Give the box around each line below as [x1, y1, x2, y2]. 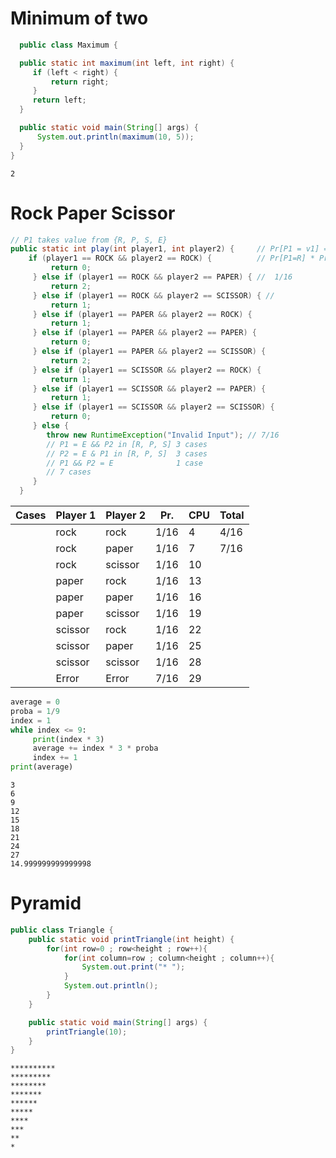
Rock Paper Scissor [10, 202, 176, 224]
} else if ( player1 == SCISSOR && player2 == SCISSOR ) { [32, 402, 275, 412]
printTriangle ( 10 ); [46, 1027, 128, 1037]
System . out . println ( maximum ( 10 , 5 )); [36, 132, 195, 142]
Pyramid [10, 892, 82, 915]
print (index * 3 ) [32, 734, 105, 744]
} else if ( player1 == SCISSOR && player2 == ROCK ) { [32, 365, 262, 375]
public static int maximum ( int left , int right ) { [19, 58, 235, 68]
